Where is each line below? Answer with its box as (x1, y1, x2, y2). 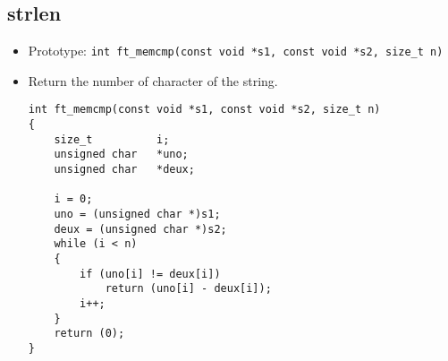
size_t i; (54, 133, 170, 146)
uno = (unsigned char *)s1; (54, 208, 221, 221)
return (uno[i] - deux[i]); (105, 282, 272, 296)
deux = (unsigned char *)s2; (54, 222, 227, 236)
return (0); (54, 327, 125, 340)
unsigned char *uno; (54, 148, 189, 161)
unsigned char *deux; (54, 163, 195, 176)
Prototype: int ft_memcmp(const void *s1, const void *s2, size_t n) (28, 41, 444, 60)
